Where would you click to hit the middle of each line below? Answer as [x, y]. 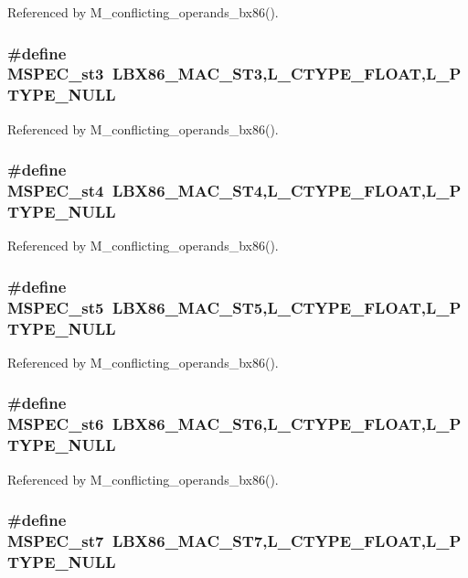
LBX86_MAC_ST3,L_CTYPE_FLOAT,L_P [287, 74]
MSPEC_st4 [56, 191]
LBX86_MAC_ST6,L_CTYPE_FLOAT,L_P [287, 424]
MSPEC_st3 [56, 74]
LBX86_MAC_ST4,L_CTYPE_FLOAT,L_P [287, 191]
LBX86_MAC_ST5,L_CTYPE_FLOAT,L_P [287, 307]
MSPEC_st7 [56, 541]
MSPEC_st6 [56, 424]
